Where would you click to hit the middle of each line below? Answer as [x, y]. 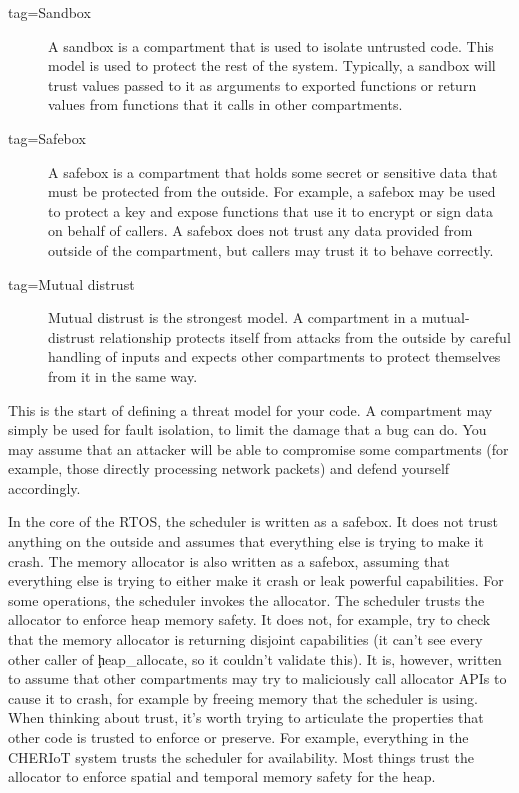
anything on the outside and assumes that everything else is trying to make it [246, 541]
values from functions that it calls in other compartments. [225, 104]
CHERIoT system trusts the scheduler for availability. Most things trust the [241, 756]
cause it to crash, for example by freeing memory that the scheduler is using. [243, 697]
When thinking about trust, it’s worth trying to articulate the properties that [246, 717]
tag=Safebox [47, 137]
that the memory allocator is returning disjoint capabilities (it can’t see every [245, 639]
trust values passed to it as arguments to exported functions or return [262, 84]
